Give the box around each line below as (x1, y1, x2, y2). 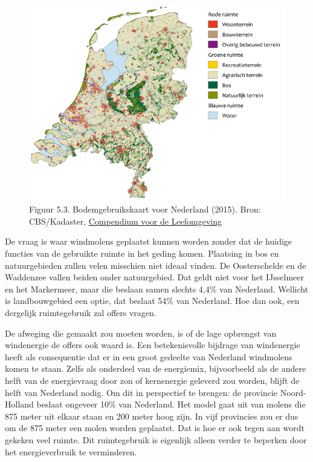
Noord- (280, 386, 306, 398)
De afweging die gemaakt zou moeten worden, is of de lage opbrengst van (5, 326, 277, 339)
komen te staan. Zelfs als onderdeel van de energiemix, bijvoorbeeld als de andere (5, 362, 306, 375)
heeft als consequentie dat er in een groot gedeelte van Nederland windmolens (5, 350, 292, 363)
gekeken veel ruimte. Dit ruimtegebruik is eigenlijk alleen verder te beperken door (5, 433, 307, 446)
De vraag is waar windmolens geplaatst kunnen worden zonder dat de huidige (5, 235, 292, 248)
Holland (5, 398, 34, 411)
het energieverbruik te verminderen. (5, 445, 137, 458)
